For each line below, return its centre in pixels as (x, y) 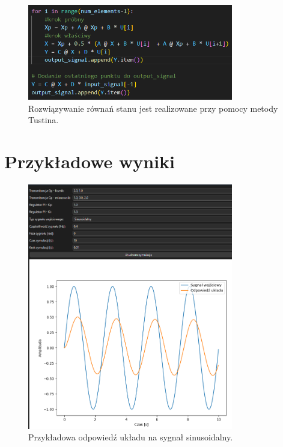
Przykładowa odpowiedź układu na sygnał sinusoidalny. (131, 437)
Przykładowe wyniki (90, 161)
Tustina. (44, 120)
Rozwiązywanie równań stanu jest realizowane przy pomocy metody (153, 108)
